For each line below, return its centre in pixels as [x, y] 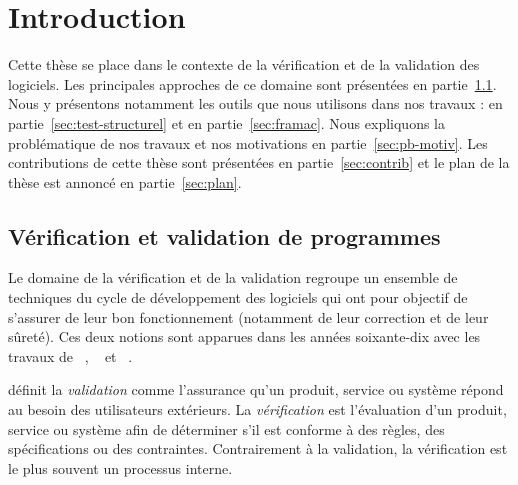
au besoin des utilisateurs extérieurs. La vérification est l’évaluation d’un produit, [257, 409]
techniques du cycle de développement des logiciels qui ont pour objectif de [238, 297]
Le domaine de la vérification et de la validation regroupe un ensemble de [233, 277]
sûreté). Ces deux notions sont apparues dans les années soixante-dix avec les [244, 336]
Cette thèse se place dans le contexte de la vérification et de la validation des [244, 64]
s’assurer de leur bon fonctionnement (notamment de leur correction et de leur [248, 316]
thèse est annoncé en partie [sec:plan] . [125, 181]
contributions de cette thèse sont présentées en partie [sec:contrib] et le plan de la [259, 162]
